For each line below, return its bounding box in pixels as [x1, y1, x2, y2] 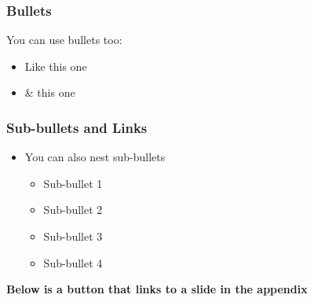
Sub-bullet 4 [43, 254, 103, 271]
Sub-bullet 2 [43, 201, 103, 218]
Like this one [24, 57, 87, 74]
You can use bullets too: [6, 31, 122, 48]
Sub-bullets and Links [6, 117, 148, 137]
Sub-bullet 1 [43, 175, 103, 191]
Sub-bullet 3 [43, 228, 103, 244]
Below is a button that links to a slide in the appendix [6, 281, 308, 297]
